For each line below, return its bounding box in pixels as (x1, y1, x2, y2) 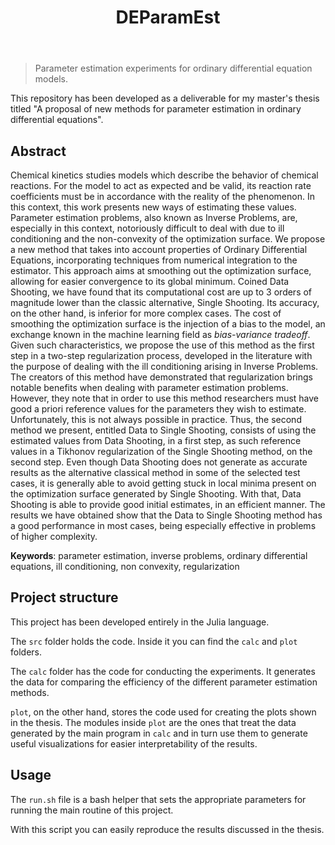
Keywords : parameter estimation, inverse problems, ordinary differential (10, 550, 308, 561)
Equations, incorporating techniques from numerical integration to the (10, 254, 298, 266)
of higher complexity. (10, 531, 98, 542)
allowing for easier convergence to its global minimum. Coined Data (10, 276, 290, 287)
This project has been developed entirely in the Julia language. (10, 616, 270, 628)
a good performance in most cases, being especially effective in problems (10, 520, 317, 531)
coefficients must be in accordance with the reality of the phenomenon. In (10, 191, 315, 202)
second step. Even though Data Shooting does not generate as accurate (10, 456, 308, 468)
